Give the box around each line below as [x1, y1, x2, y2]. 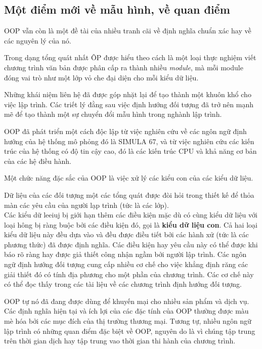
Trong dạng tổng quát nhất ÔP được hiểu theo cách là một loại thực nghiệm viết [4, 52, 256, 63]
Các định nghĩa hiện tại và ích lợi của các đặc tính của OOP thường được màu [4, 306, 249, 316]
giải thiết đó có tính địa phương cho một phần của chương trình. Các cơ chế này [4, 269, 254, 279]
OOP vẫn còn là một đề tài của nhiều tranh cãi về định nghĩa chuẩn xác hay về [4, 25, 251, 36]
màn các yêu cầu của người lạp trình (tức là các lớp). [4, 199, 169, 210]
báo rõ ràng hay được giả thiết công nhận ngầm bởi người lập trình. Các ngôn [4, 249, 247, 259]
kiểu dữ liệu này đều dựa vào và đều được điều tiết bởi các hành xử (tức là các [4, 229, 249, 240]
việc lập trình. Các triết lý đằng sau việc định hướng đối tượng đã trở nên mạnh [4, 99, 253, 109]
